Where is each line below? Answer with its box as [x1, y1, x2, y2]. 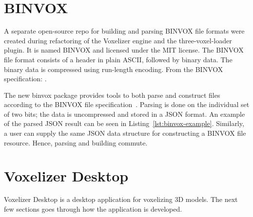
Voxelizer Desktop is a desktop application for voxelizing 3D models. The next [4, 194, 238, 204]
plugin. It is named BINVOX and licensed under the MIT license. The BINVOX [4, 45, 244, 55]
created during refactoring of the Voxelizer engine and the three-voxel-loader [4, 35, 232, 45]
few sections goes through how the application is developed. [4, 203, 182, 214]
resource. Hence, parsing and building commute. [4, 137, 148, 147]
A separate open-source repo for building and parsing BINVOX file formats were [4, 26, 245, 36]
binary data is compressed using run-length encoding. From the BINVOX [4, 64, 223, 74]
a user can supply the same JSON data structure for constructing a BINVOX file [4, 128, 246, 138]
